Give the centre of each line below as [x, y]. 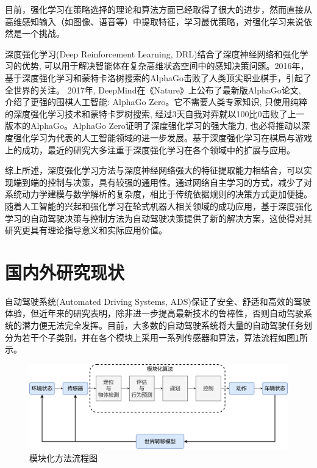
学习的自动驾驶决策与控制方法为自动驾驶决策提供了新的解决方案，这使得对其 [158, 218]
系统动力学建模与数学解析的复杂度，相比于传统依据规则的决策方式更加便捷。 [158, 194]
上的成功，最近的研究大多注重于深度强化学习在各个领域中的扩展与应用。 [150, 149]
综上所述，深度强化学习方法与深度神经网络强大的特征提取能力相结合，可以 [154, 170]
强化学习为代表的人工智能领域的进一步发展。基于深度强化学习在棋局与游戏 [162, 137]
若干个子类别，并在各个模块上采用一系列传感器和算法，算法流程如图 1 [160, 337]
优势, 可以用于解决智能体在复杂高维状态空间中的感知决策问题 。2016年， [165, 66]
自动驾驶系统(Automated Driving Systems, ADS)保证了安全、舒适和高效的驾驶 [158, 301]
